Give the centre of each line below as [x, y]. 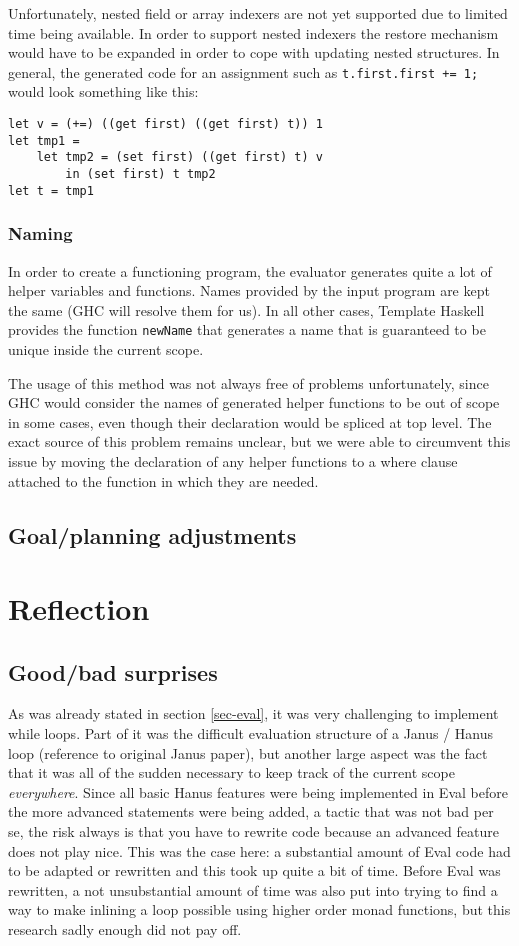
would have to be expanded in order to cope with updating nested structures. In [254, 52]
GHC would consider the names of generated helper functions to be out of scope [254, 402]
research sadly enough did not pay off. [125, 929]
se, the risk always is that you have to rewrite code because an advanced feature [253, 831]
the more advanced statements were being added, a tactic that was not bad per [251, 811]
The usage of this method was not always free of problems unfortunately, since [248, 382]
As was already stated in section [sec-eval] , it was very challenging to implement [253, 713]
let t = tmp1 [51, 190]
